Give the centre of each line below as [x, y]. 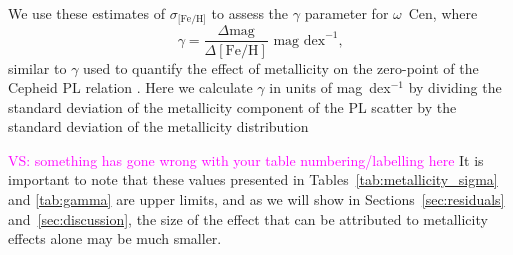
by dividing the [455, 87]
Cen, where [443, 13]
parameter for [346, 13]
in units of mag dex [330, 87]
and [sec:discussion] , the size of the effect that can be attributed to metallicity [248, 218]
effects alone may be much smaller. [115, 238]
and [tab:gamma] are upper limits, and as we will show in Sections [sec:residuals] [256, 199]
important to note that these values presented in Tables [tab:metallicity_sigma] [253, 179]
